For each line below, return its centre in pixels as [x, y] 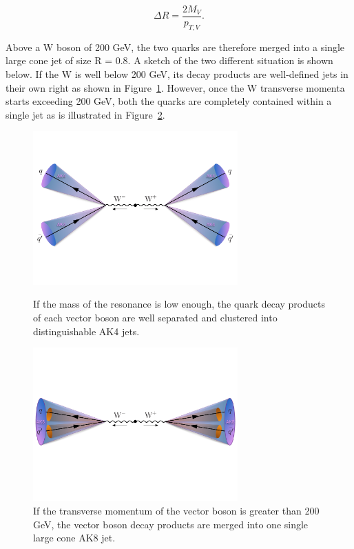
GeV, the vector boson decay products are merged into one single [171, 524]
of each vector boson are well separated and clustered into [155, 317]
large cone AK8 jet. [74, 538]
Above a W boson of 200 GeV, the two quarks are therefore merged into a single [175, 47]
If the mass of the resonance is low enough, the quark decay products [179, 304]
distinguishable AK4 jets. [86, 331]
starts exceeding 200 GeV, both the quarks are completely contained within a [169, 101]
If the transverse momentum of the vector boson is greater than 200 [176, 510]
